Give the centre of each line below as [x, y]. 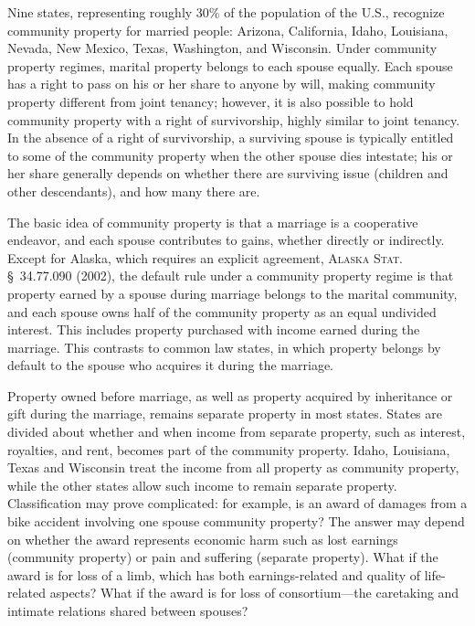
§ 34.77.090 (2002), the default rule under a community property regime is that [231, 276]
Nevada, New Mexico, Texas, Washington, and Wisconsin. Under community [222, 48]
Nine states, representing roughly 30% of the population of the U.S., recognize [226, 12]
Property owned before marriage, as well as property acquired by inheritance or [230, 395]
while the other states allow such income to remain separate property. [202, 485]
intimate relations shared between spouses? [128, 610]
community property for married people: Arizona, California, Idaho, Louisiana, [228, 30]
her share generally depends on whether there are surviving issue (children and [228, 173]
